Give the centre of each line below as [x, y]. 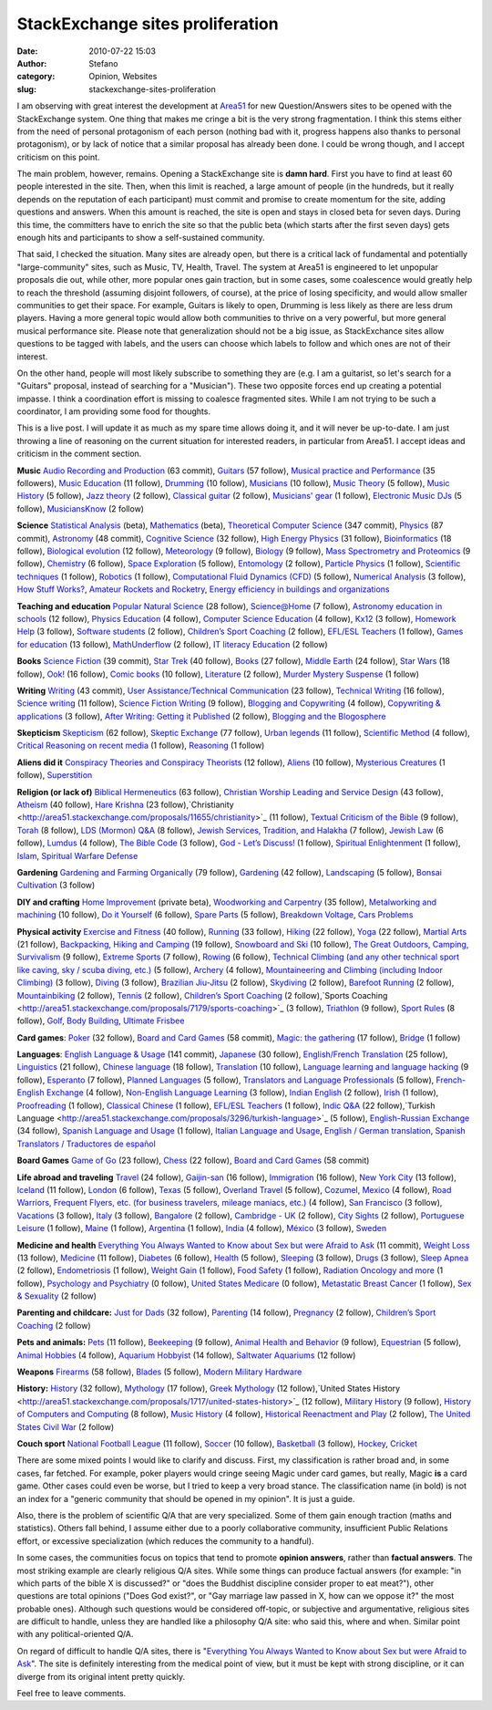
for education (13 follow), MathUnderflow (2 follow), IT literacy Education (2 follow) [172, 644]
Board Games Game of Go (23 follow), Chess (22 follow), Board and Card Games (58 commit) [193, 1161]
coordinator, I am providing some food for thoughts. [114, 411]
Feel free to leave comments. [72, 1694]
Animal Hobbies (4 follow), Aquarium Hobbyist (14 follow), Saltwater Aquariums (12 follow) [186, 1355]
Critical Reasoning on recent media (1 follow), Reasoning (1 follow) [141, 746]
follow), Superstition [55, 775]
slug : [26, 89]
